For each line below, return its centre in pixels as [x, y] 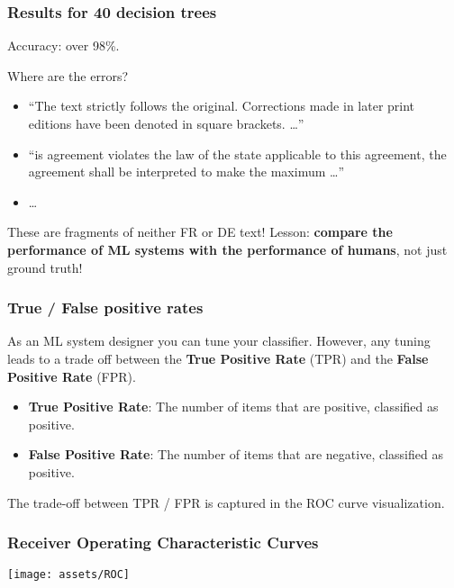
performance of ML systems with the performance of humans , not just [227, 249]
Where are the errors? [68, 75]
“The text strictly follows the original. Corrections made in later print [222, 106]
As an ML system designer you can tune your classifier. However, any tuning [219, 341]
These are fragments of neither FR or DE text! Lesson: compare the [200, 232]
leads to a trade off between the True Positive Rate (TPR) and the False [218, 358]
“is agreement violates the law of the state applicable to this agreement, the [237, 154]
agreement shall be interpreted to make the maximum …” [186, 172]
